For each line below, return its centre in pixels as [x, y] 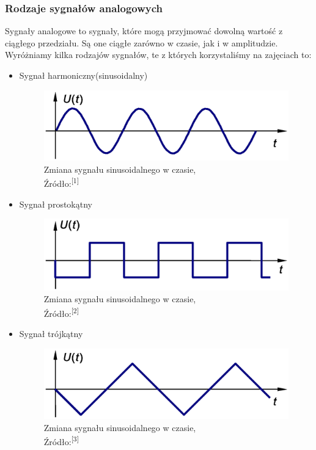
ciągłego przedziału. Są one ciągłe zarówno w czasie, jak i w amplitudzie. [141, 42]
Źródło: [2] [61, 312]
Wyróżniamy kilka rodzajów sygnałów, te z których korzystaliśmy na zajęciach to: [158, 55]
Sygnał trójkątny [51, 333]
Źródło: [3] [61, 441]
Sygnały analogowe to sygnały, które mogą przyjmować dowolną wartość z [144, 31]
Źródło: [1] [61, 183]
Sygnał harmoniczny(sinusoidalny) [83, 75]
